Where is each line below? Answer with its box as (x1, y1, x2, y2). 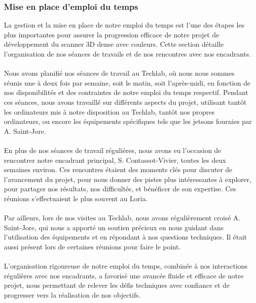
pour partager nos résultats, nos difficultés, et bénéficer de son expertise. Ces (4, 183, 236, 194)
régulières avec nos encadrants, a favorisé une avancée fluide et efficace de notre (4, 270, 244, 280)
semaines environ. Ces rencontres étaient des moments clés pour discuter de (4, 164, 232, 175)
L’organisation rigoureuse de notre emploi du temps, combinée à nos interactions (4, 261, 248, 271)
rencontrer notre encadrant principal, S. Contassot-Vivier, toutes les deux (4, 154, 226, 165)
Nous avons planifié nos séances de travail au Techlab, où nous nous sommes (4, 68, 235, 78)
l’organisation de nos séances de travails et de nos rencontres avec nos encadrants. (4, 49, 251, 59)
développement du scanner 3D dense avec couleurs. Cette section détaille (4, 39, 224, 49)
